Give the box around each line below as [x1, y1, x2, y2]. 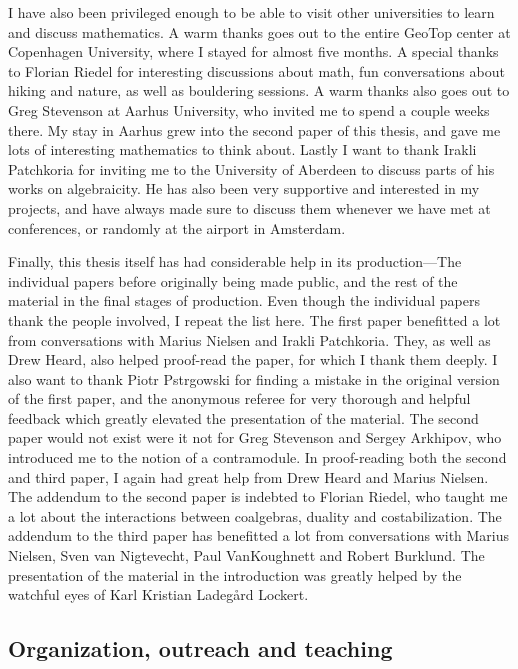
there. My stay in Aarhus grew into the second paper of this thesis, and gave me [8, 119, 501, 140]
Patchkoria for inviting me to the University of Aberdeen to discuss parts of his [8, 158, 495, 179]
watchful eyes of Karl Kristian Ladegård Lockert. [8, 584, 309, 605]
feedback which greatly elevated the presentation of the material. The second [8, 407, 479, 428]
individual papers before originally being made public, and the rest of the [8, 270, 458, 291]
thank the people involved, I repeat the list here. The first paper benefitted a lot [8, 309, 501, 330]
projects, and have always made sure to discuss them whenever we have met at [8, 197, 491, 218]
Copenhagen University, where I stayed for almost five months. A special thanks [8, 41, 499, 62]
